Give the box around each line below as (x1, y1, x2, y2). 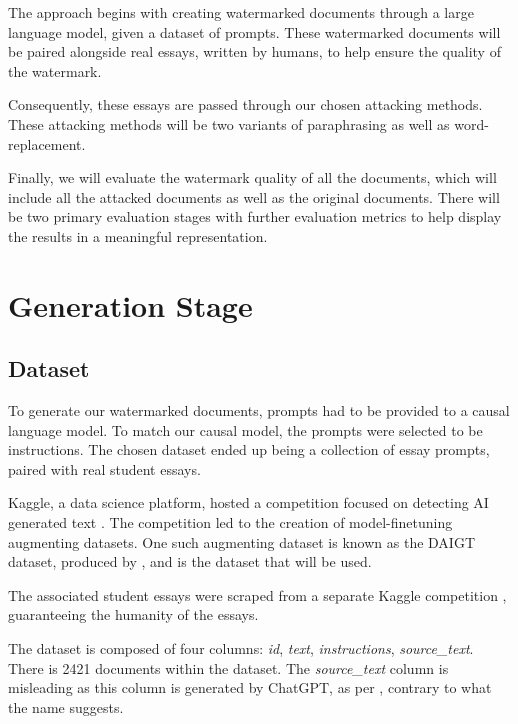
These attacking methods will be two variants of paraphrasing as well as (8, 113, 450, 134)
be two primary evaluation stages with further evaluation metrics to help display (8, 206, 502, 227)
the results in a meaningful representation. (8, 225, 268, 246)
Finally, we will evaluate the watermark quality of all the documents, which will (8, 167, 497, 188)
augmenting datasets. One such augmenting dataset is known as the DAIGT (8, 531, 475, 552)
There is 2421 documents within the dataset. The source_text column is (8, 657, 449, 678)
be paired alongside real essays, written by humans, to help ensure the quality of (8, 41, 501, 62)
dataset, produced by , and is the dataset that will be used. (8, 551, 372, 572)
